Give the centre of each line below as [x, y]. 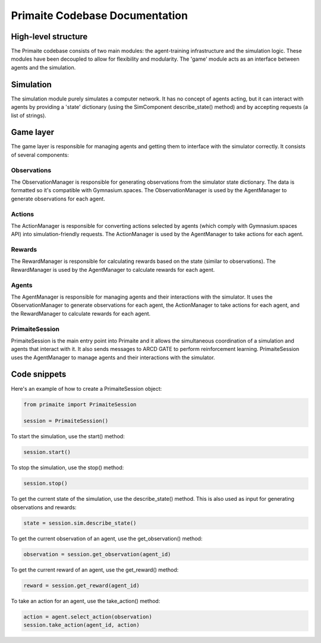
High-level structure [49, 37]
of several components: [40, 155]
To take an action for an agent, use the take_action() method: [86, 601]
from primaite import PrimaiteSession [80, 404]
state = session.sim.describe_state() [80, 523]
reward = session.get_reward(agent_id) [81, 585]
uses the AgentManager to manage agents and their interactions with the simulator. [113, 357]
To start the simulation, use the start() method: [68, 437]
